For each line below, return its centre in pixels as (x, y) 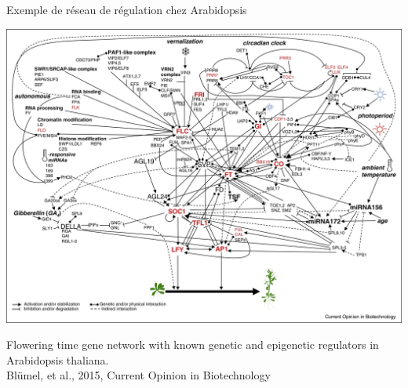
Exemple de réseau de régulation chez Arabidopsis (127, 9)
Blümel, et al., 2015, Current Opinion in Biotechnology (138, 375)
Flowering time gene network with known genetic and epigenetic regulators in (193, 344)
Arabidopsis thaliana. (58, 359)
